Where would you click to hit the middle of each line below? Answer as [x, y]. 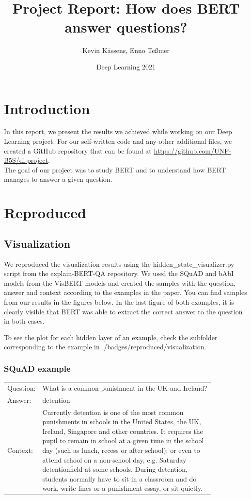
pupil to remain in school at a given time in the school [123, 440]
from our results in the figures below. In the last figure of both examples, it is [119, 301]
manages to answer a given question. [58, 179]
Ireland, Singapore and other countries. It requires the [123, 431]
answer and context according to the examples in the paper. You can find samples [125, 292]
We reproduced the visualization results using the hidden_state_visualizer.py [119, 264]
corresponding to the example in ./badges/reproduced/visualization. [105, 347]
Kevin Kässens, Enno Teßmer [126, 50]
